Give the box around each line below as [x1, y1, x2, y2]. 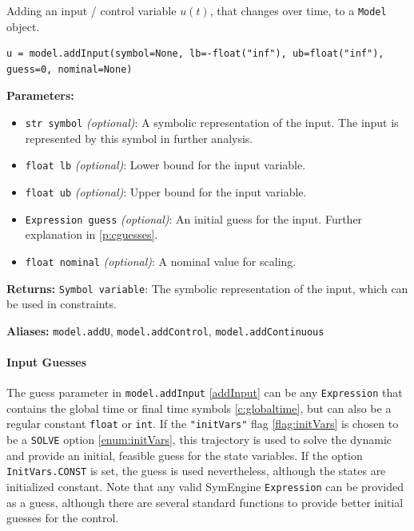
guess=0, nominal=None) [6, 63, 133, 75]
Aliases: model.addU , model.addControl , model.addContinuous [6, 322, 324, 339]
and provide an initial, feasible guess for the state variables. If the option [6, 446, 363, 463]
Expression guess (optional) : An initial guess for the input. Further [25, 210, 363, 227]
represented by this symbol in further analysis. [25, 129, 253, 146]
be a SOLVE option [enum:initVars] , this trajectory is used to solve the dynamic [6, 431, 392, 448]
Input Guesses [6, 354, 86, 370]
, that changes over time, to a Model [209, 2, 387, 18]
